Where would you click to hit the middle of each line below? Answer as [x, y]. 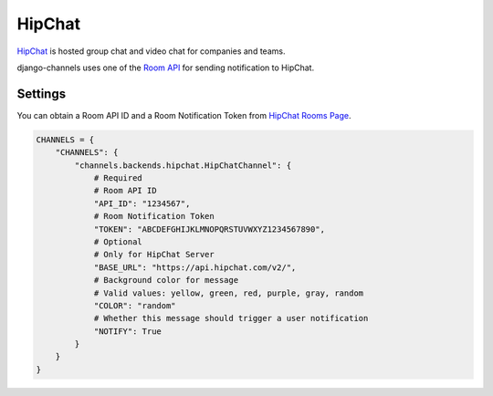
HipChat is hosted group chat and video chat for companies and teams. [151, 51]
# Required [118, 178]
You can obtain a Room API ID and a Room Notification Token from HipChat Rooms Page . [184, 115]
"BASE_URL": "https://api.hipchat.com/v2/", [195, 267]
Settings [42, 94]
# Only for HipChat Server [154, 255]
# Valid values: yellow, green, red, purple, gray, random [229, 293]
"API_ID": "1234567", [142, 203]
